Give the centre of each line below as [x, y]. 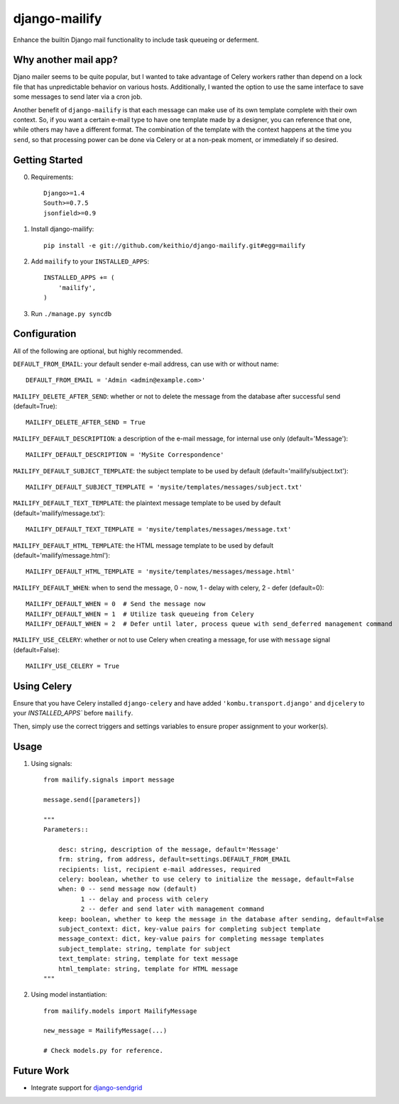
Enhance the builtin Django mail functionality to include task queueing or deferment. [136, 40]
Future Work [41, 1071]
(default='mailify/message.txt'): [59, 513]
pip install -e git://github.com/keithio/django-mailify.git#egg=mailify [175, 245]
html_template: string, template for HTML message [148, 969]
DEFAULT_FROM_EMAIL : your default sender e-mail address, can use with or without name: [146, 364]
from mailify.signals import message [109, 780]
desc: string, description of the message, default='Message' [169, 849]
